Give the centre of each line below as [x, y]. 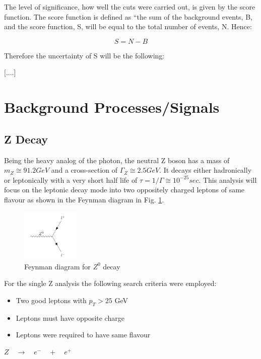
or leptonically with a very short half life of [71, 179]
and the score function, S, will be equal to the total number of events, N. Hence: [128, 26]
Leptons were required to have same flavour [83, 335]
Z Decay [26, 139]
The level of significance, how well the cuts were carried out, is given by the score [130, 7]
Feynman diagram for [57, 266]
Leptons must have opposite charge [70, 317]
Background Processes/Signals [112, 107]
